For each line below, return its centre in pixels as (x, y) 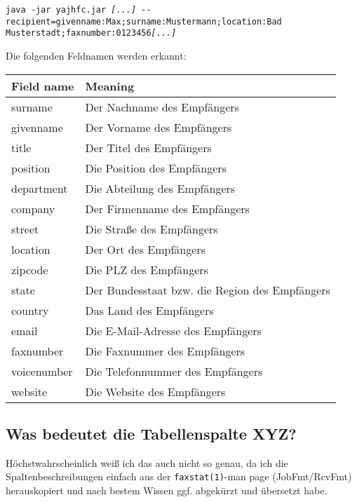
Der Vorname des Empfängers (159, 127)
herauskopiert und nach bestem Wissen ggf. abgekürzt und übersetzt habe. (167, 490)
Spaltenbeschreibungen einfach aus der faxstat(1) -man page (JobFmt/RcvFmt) (179, 476)
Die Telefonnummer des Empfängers (174, 371)
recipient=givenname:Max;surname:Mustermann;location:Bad (144, 21)
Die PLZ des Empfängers (147, 269)
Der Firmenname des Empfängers (167, 208)
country (30, 310)
